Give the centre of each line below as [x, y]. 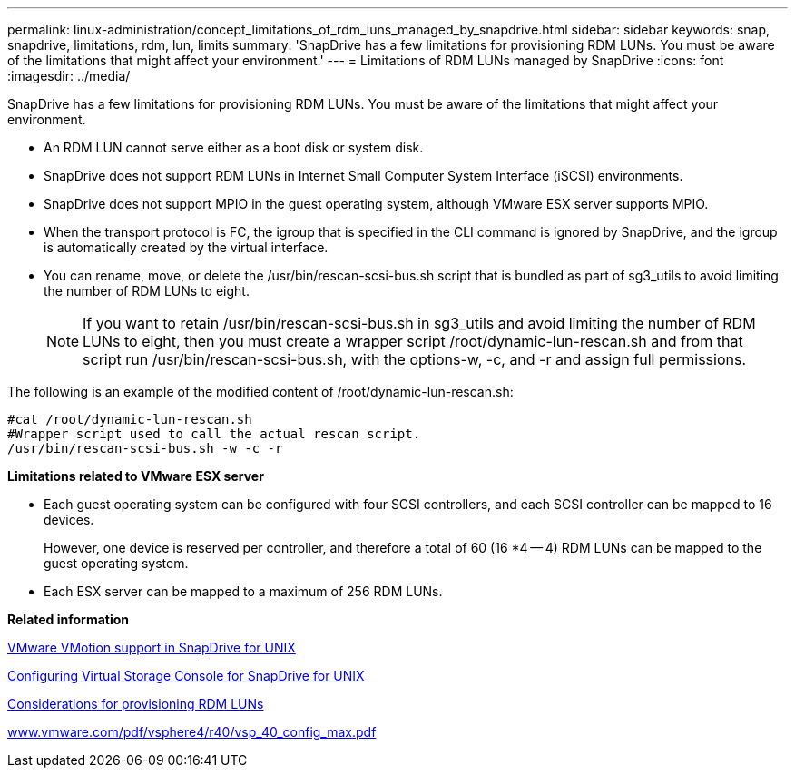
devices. [69, 520]
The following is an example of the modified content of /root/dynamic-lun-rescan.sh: [260, 392]
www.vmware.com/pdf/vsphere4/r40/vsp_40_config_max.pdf [192, 732]
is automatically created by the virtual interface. [186, 247]
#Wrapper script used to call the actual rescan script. [214, 434]
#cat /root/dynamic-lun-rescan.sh [130, 419]
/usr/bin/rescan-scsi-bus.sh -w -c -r [145, 448]
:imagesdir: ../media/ [69, 76]
